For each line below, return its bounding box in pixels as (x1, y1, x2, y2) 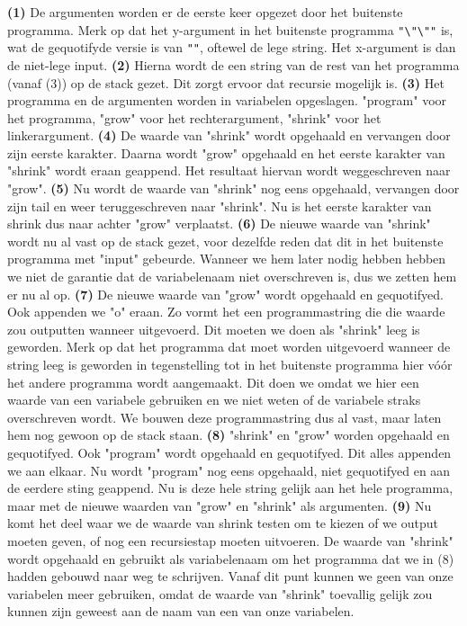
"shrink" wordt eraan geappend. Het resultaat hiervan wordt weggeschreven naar (7, 161, 451, 180)
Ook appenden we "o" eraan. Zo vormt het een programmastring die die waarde (7, 302, 445, 321)
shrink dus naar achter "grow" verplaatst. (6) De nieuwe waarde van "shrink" (7, 214, 431, 233)
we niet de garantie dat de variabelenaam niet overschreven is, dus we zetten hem (7, 267, 457, 286)
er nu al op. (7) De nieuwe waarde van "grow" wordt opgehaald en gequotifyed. (7, 284, 444, 303)
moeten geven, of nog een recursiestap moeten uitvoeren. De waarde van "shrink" (7, 531, 454, 550)
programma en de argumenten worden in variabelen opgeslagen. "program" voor (7, 91, 447, 110)
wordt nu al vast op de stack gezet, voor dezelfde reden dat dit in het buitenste (7, 231, 444, 250)
